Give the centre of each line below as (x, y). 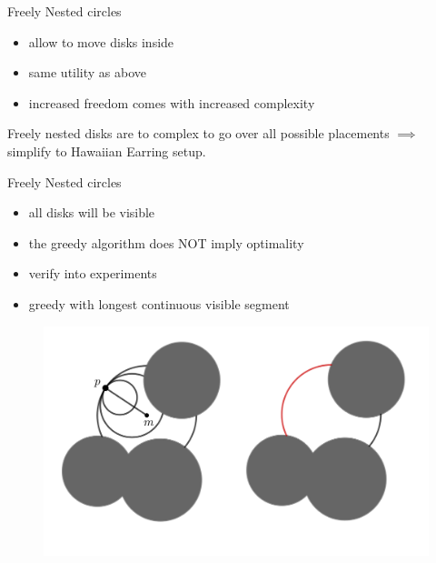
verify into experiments (93, 273)
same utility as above (88, 72)
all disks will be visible (92, 212)
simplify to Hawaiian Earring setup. (107, 151)
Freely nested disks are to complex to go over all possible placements (198, 133)
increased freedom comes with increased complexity (172, 102)
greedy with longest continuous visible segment (159, 303)
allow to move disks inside (101, 41)
